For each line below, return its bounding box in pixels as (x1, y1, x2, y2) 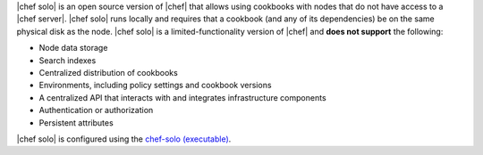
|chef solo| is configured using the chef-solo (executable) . (16, 134, 232, 144)
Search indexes (38, 54, 97, 66)
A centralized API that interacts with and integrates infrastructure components (38, 92, 326, 102)
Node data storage (38, 43, 108, 53)
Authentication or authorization (38, 105, 154, 116)
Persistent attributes (38, 117, 114, 128)
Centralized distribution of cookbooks (38, 67, 178, 77)
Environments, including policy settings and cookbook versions (38, 80, 272, 91)
